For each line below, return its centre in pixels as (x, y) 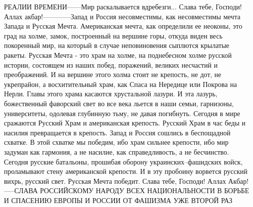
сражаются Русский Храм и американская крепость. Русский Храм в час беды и (125, 123)
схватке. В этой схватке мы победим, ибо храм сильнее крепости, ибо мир (116, 142)
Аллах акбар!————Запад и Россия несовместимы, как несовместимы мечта (122, 16)
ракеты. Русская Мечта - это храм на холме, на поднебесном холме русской (118, 55)
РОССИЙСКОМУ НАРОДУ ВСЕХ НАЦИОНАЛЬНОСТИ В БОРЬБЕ (145, 190)
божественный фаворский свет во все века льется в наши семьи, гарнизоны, (119, 103)
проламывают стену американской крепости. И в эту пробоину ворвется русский (126, 171)
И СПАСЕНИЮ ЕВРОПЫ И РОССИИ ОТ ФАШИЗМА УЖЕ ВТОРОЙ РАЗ (118, 200)
